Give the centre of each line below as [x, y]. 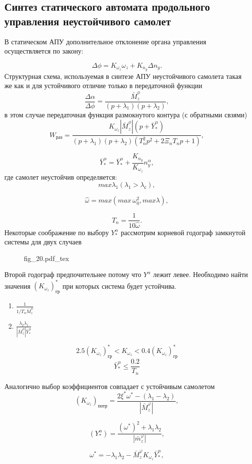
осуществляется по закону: [44, 51]
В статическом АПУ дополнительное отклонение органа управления [105, 41]
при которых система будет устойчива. [119, 286]
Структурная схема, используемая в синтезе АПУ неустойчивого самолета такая [123, 76]
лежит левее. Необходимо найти [200, 274]
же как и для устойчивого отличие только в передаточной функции [103, 85]
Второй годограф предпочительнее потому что [73, 274]
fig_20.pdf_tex [46, 258]
